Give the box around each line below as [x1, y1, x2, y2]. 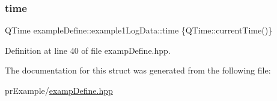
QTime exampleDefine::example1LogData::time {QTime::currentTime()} [5, 24, 273, 36]
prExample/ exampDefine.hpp [5, 84, 113, 96]
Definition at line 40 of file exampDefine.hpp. [5, 44, 171, 56]
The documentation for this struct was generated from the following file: [5, 64, 271, 76]
